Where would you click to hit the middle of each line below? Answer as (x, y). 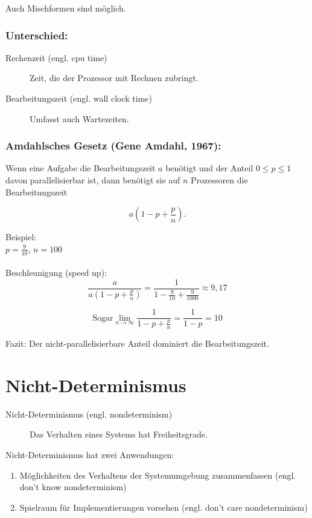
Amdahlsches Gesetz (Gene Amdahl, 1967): (113, 146)
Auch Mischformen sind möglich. (66, 8)
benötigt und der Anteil (209, 168)
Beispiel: (21, 237)
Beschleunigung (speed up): (56, 273)
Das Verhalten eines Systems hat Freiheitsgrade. (119, 434)
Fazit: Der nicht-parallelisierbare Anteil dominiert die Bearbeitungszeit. (137, 343)
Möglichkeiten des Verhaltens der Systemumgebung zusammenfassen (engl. (158, 475)
